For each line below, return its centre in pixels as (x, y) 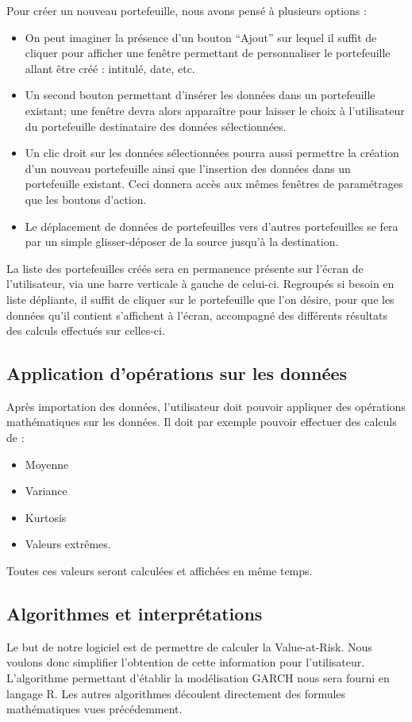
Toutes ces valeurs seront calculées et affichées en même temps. (160, 571)
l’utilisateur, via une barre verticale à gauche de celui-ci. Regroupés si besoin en (200, 284)
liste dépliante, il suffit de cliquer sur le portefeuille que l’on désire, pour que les (200, 299)
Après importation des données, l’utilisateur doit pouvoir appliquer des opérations (206, 406)
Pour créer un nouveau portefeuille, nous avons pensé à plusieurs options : (187, 10)
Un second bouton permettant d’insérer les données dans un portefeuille (200, 95)
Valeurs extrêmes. (68, 544)
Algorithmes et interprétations (135, 614)
